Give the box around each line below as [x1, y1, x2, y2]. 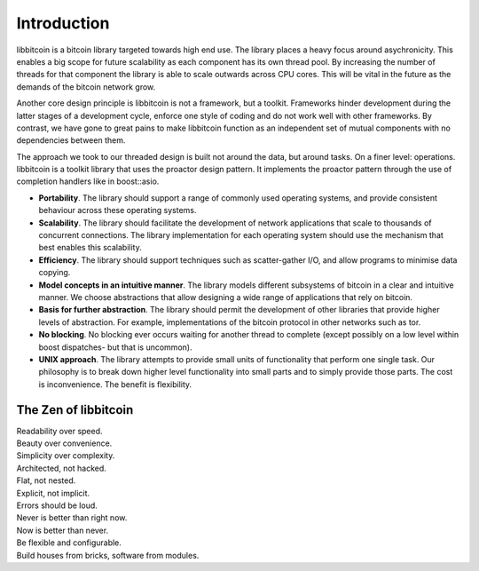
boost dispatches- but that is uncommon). [38, 342, 192, 353]
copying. [38, 267, 71, 278]
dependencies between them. [16, 135, 126, 146]
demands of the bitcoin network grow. [16, 81, 156, 92]
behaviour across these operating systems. [38, 205, 197, 216]
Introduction [16, 13, 110, 33]
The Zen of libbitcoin [16, 402, 134, 417]
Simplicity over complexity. [16, 450, 115, 461]
